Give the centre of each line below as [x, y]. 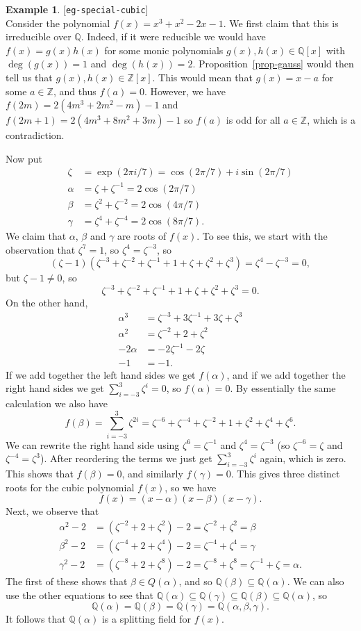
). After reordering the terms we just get [126, 458]
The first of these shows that [67, 581]
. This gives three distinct [285, 474]
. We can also [316, 581]
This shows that [40, 474]
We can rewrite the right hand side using [93, 444]
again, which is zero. [303, 458]
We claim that [36, 236]
